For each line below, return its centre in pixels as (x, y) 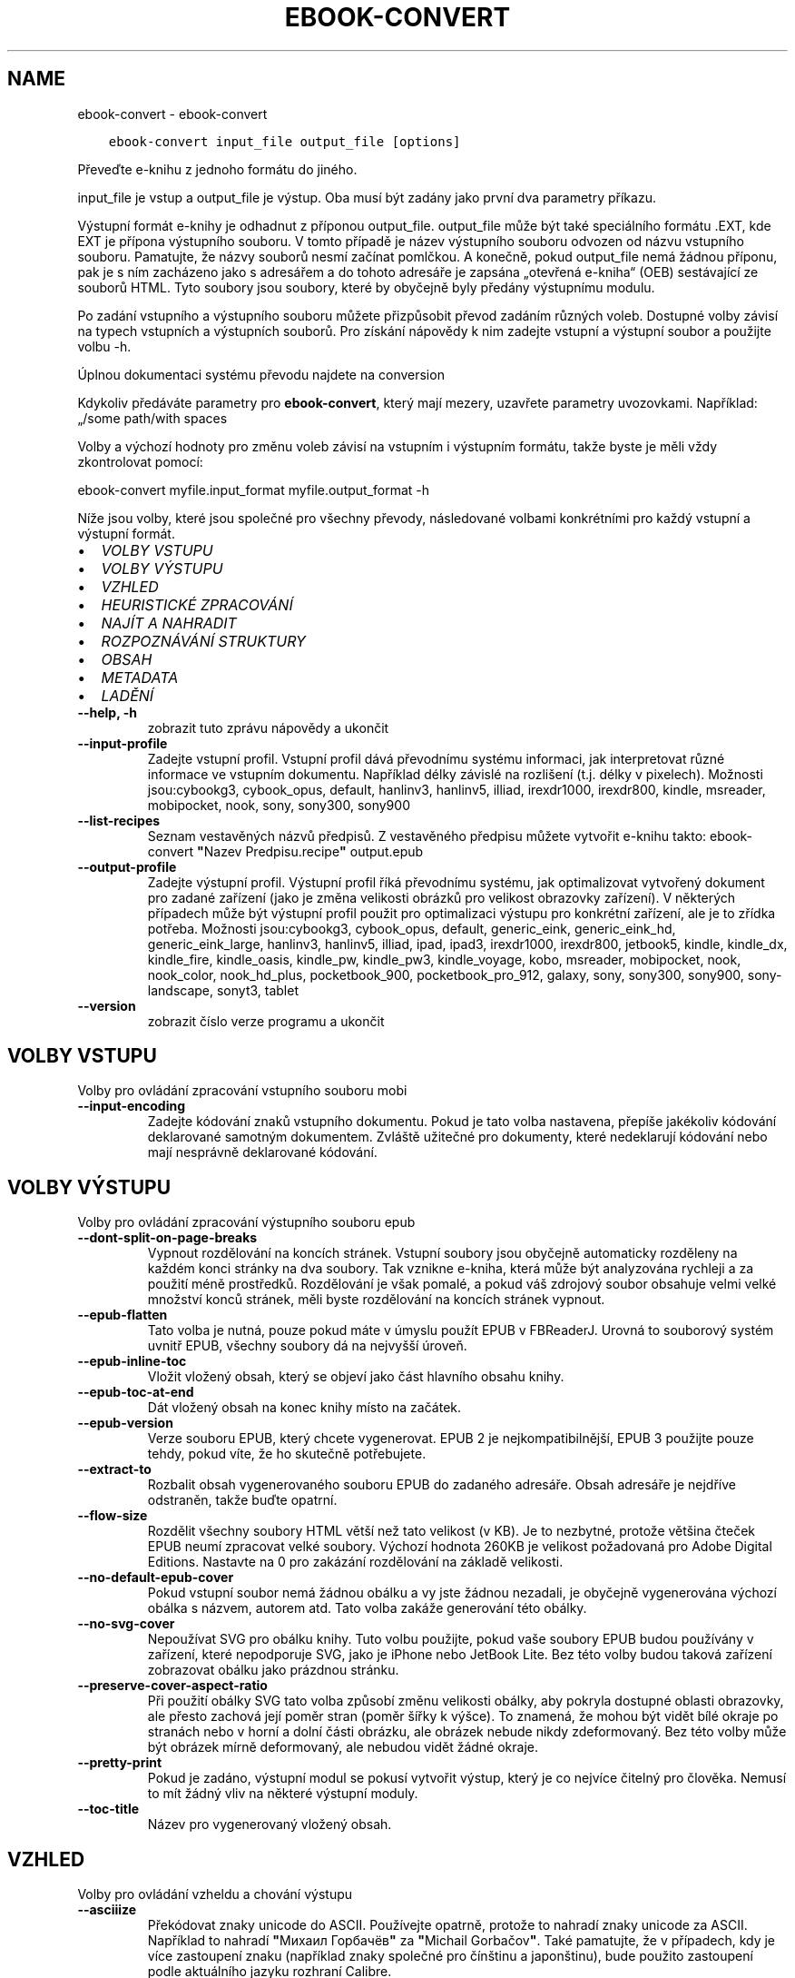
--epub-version (125, 1423)
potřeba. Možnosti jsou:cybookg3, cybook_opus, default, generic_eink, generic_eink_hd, (412, 928)
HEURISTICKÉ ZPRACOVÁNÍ (197, 604)
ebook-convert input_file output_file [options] (285, 141)
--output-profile (127, 866)
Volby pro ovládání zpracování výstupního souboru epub (246, 1222)
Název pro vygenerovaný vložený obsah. (270, 1825)
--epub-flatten (123, 1315)
